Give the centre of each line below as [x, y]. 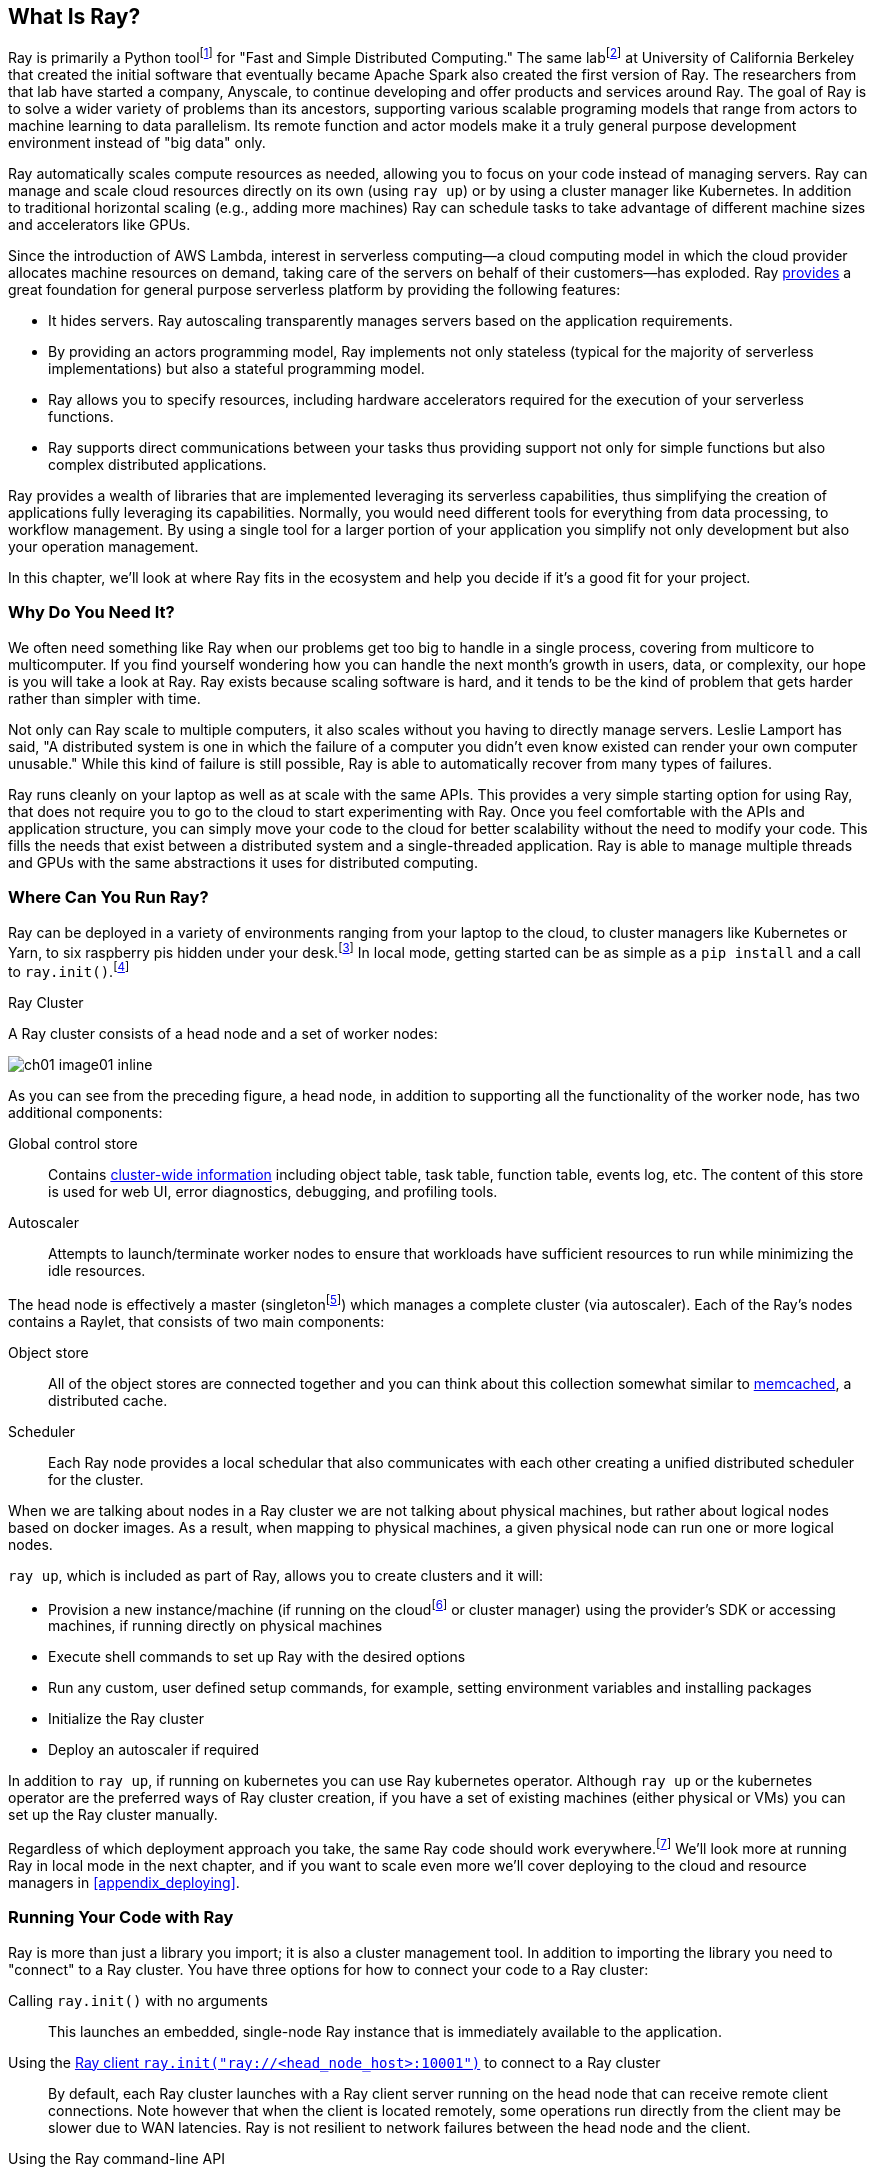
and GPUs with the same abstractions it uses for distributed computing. [243, 862]
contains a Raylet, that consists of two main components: [196, 1321]
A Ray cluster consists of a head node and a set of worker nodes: [223, 1033]
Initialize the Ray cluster [126, 1719]
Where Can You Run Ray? [108, 897]
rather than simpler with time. [104, 698]
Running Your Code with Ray [121, 1917]
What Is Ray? [74, 16]
